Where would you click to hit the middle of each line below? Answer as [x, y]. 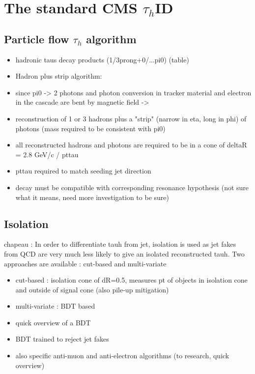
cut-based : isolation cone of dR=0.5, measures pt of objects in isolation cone [131, 280]
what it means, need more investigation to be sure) [92, 197]
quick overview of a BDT [53, 322]
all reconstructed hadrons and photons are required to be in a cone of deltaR [131, 145]
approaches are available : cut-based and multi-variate [85, 263]
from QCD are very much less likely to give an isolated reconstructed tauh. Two [124, 253]
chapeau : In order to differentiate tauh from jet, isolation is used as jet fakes [120, 244]
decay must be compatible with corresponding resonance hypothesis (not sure [132, 187]
